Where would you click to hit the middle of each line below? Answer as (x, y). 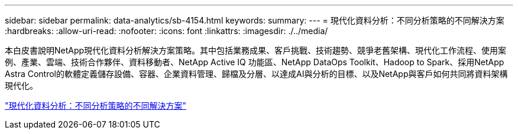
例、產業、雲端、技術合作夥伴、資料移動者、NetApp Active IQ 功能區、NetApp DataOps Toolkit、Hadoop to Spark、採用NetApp (255, 62)
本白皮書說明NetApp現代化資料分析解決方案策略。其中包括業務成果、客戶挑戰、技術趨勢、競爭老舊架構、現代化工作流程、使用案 (256, 50)
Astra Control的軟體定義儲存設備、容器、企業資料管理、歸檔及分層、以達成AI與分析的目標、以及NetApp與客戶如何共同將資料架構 (256, 74)
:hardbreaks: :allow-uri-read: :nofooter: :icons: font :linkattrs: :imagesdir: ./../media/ (166, 31)
